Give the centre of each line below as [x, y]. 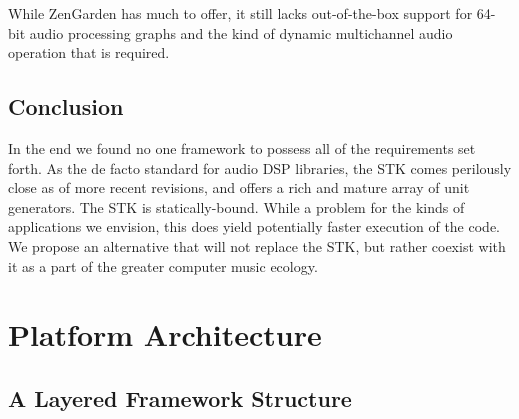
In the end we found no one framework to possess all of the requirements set [242, 147]
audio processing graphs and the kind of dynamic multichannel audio [241, 32]
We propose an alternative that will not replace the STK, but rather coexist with [257, 245]
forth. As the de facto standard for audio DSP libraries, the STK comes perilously [260, 167]
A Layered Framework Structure [180, 397]
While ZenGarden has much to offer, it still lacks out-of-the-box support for [240, 13]
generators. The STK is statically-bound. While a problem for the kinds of [236, 206]
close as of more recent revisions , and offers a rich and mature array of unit [239, 187]
